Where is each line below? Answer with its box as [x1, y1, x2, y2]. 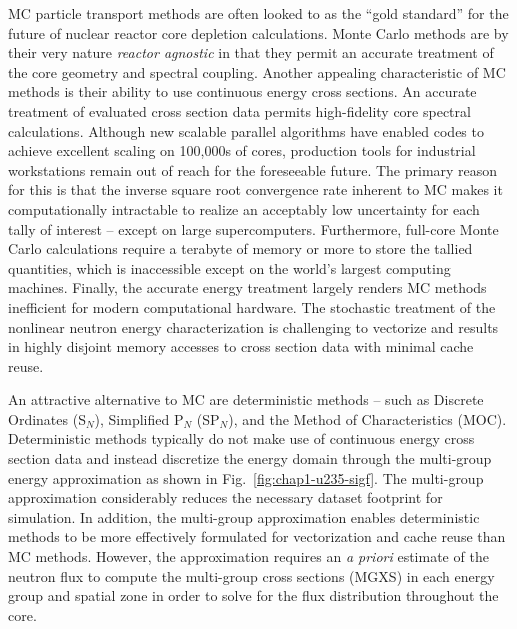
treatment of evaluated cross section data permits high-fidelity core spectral [8, 100, 471, 121]
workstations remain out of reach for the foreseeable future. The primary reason [8, 159, 498, 180]
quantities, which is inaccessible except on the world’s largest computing [8, 257, 451, 278]
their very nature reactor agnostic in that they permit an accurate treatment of [8, 42, 494, 63]
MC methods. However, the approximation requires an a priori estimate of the [8, 546, 489, 567]
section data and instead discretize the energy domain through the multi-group [8, 448, 492, 469]
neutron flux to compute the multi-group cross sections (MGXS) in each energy [8, 565, 495, 586]
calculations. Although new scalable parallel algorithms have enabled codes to [8, 120, 484, 141]
